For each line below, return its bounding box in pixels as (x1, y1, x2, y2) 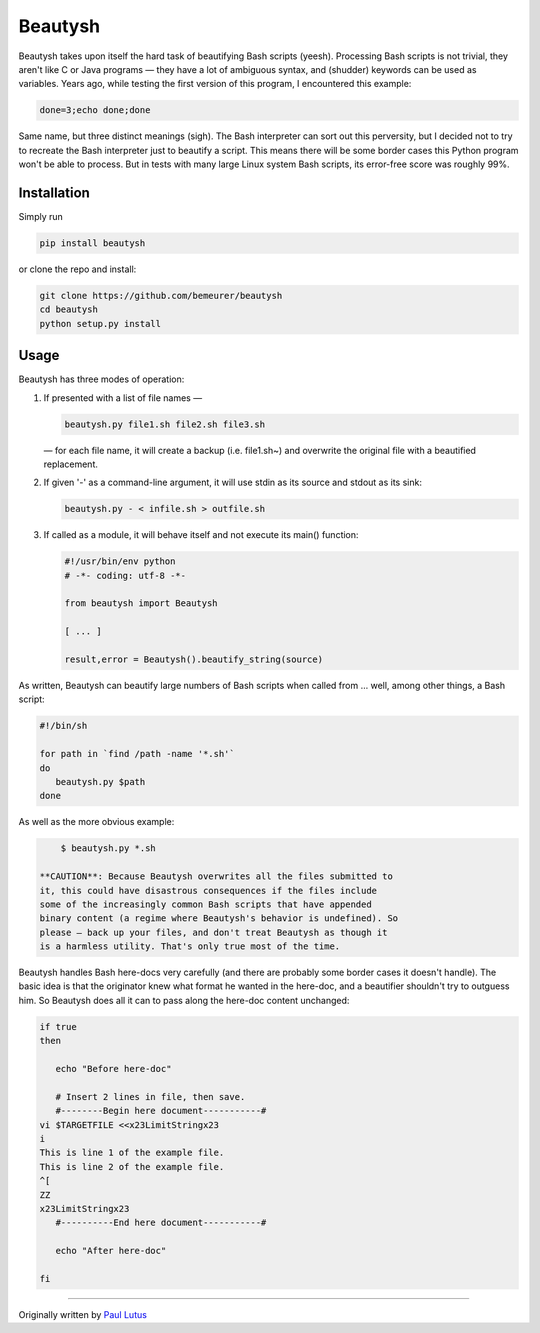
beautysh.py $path (55, 776, 146, 787)
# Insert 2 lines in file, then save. (55, 1091, 246, 1102)
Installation (18, 184, 90, 201)
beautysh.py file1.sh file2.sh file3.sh (64, 418, 265, 430)
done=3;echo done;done (39, 105, 151, 116)
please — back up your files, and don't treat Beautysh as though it (39, 926, 388, 938)
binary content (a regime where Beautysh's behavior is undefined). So (39, 913, 399, 924)
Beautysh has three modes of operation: (18, 373, 185, 385)
